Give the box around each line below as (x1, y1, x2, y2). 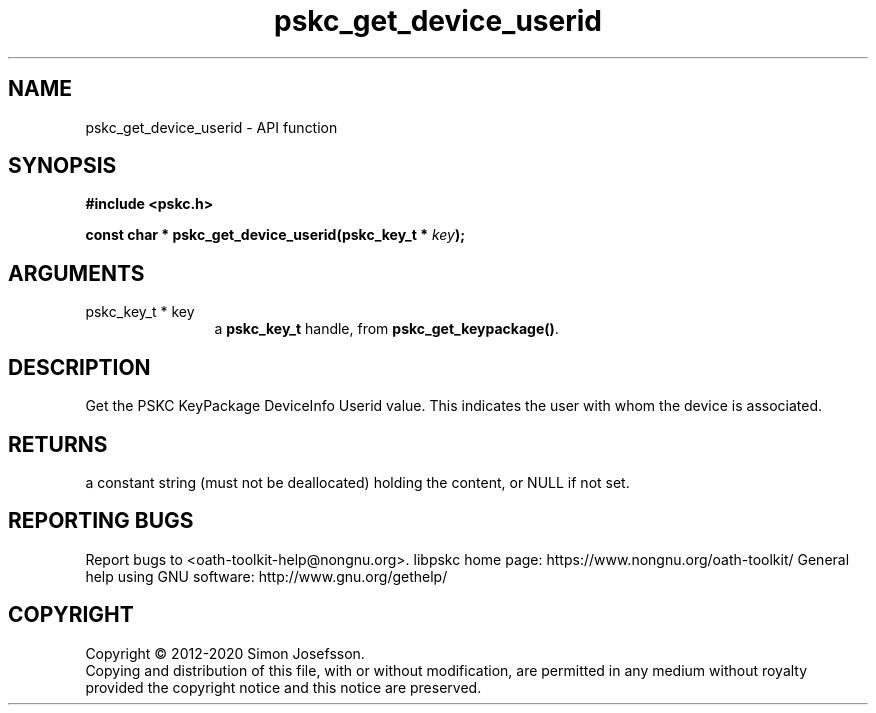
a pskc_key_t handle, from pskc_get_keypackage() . (214, 320, 559, 338)
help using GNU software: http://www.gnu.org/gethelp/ (85, 567, 448, 585)
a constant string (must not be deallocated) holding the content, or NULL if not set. (85, 473, 630, 491)
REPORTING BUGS (8, 508, 194, 534)
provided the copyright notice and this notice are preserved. (85, 678, 482, 696)
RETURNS (8, 431, 108, 457)
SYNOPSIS (8, 153, 117, 179)
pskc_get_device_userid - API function (85, 118, 338, 136)
